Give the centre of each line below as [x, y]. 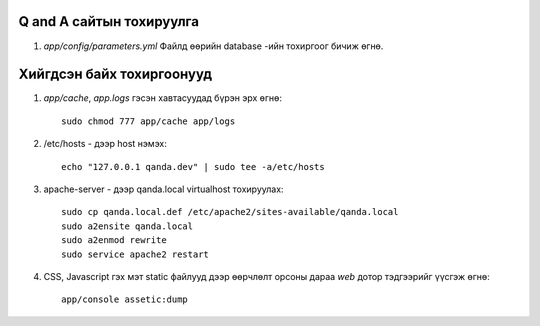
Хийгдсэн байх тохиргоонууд [115, 74]
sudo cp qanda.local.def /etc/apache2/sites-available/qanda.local [230, 212]
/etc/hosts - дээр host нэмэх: [105, 144]
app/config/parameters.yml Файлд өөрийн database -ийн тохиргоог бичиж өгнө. [213, 46]
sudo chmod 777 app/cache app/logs [148, 121]
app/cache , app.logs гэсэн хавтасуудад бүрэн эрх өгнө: [162, 98]
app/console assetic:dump [125, 299]
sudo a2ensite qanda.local [127, 226]
